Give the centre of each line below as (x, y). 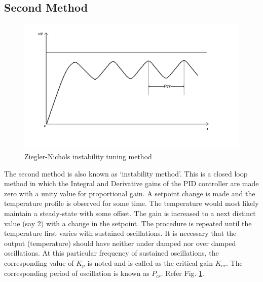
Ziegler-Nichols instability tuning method (88, 156)
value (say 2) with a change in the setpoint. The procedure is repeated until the (128, 223)
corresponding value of (39, 262)
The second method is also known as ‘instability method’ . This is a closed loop (126, 173)
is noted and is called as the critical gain (150, 262)
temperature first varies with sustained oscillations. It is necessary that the (120, 233)
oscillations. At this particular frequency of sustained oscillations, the (111, 253)
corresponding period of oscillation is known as (77, 273)
